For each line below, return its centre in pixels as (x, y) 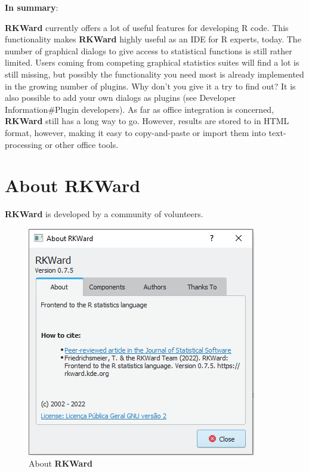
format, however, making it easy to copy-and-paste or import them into (135, 132)
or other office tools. (82, 144)
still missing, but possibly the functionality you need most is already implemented (154, 74)
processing (24, 144)
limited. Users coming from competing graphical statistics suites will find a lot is (152, 62)
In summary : (32, 7)
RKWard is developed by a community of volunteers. (104, 214)
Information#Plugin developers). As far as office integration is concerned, (140, 109)
